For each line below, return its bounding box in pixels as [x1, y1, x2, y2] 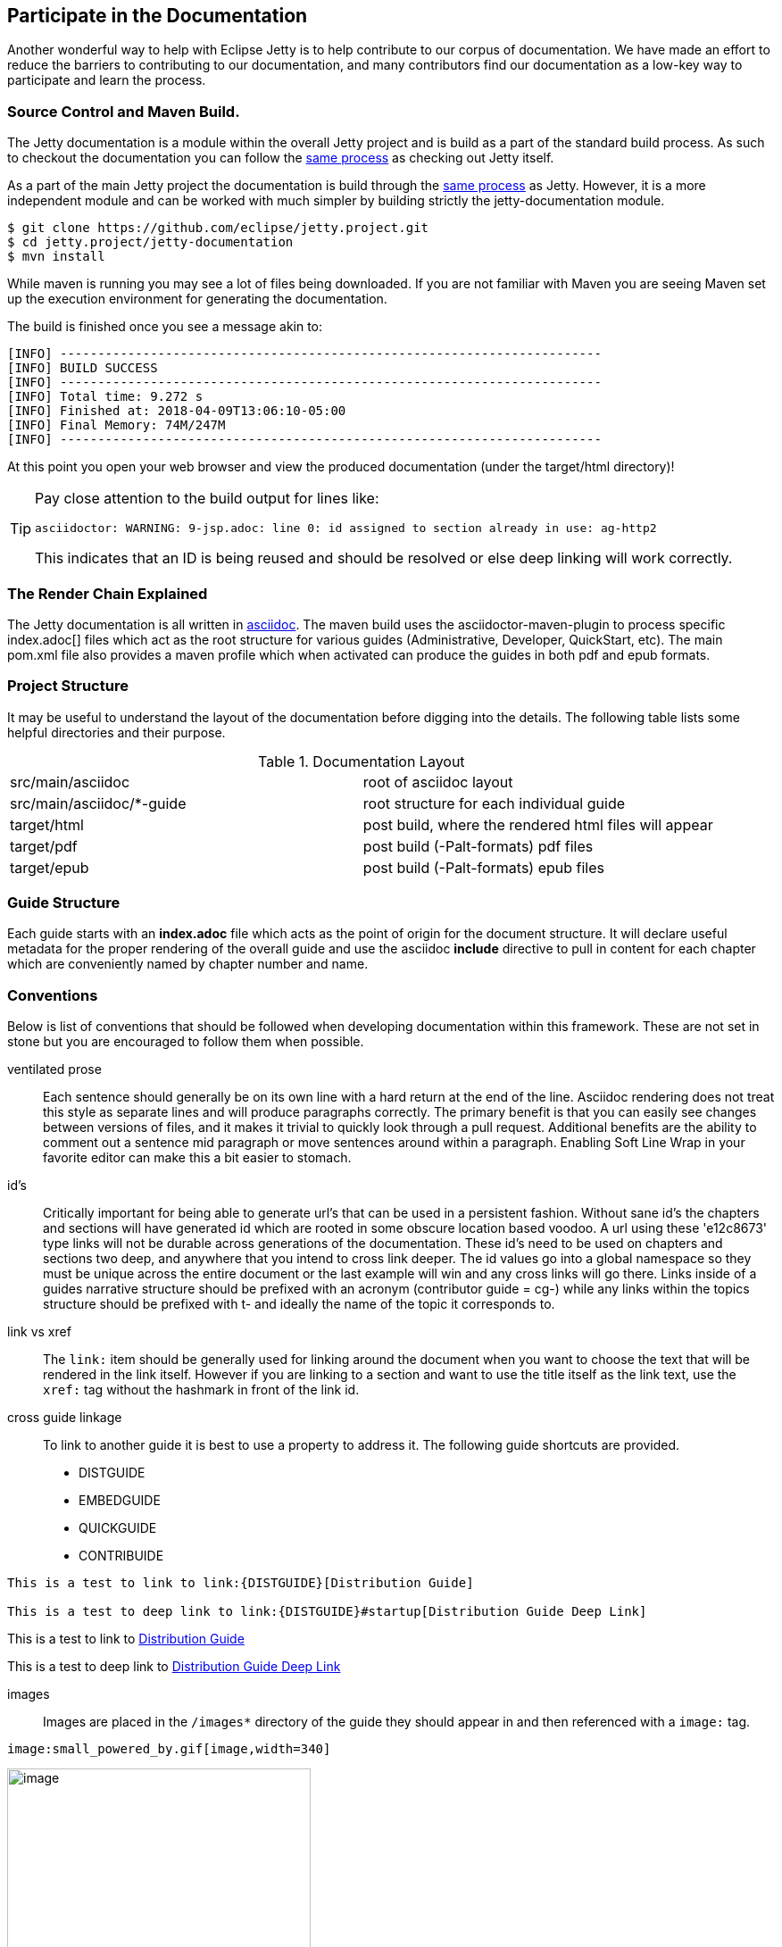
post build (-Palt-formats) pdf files [362, 836, 594, 855]
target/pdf [10, 836, 78, 855]
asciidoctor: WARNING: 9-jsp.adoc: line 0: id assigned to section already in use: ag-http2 [35, 521, 657, 536]
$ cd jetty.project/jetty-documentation [7, 235, 294, 250]
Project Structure [7, 677, 129, 695]
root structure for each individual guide [362, 794, 626, 812]
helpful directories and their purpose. [7, 724, 226, 740]
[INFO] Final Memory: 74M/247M [7, 418, 226, 433]
